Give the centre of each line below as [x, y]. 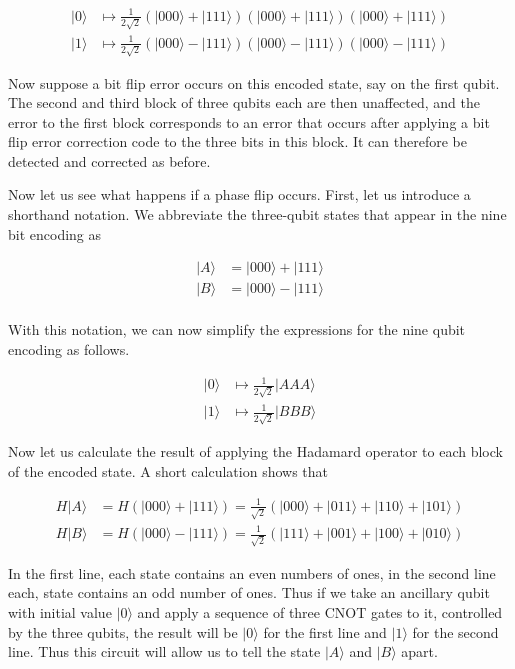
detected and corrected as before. [109, 160]
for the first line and [325, 631]
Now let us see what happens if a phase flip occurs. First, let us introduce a [239, 194]
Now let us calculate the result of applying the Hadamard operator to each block [255, 451]
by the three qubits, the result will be [123, 631]
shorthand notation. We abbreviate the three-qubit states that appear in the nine [257, 214]
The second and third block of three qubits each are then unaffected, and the [244, 102]
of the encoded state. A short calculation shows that [168, 470]
